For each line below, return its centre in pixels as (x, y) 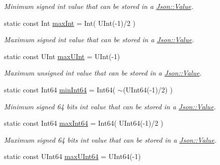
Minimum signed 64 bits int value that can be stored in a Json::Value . (110, 106)
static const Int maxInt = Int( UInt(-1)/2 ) (70, 23)
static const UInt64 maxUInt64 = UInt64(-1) (73, 156)
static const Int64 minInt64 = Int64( (60, 89)
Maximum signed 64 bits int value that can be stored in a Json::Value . (110, 139)
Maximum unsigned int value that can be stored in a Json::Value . (103, 73)
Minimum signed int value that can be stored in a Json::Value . (99, 6)
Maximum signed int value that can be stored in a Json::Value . (99, 40)
